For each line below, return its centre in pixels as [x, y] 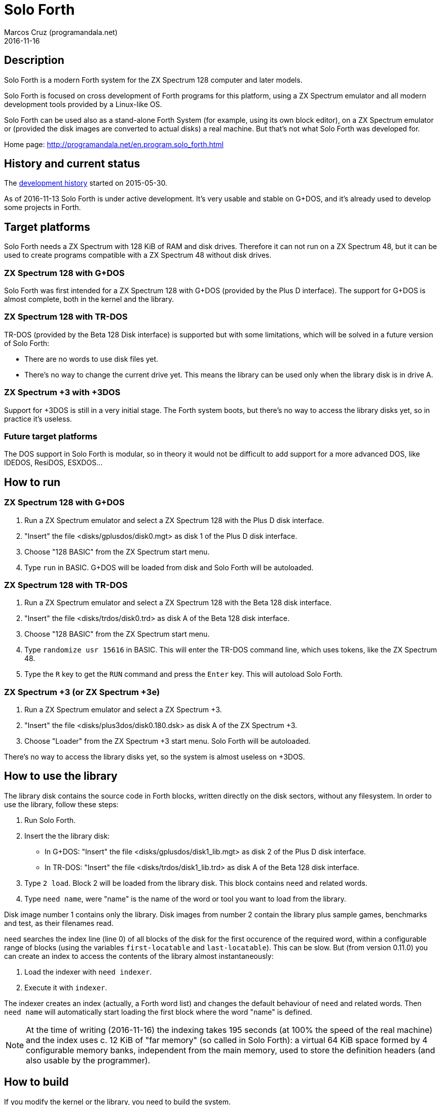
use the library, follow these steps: [61, 804]
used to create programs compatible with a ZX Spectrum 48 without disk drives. [138, 255]
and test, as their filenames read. [59, 923]
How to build [36, 1082]
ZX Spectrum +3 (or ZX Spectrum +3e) [82, 692]
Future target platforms [51, 436]
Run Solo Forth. [50, 820]
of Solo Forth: [27, 343]
